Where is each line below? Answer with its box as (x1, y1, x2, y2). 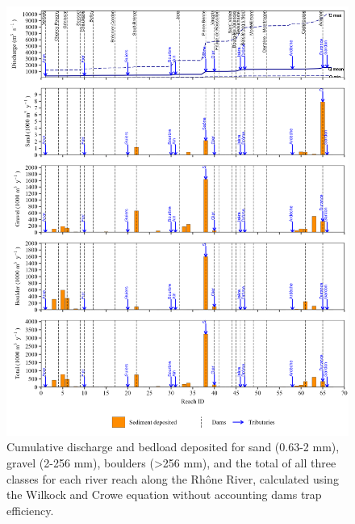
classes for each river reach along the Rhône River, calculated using (6, 470, 339, 487)
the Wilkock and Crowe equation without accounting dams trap (6, 486, 322, 503)
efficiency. (6, 501, 54, 518)
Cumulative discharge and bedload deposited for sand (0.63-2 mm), (6, 438, 340, 455)
